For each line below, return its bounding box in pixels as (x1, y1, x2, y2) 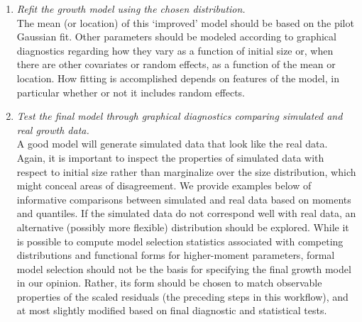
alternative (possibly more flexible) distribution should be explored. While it (16, 219, 349, 234)
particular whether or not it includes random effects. (16, 84, 245, 99)
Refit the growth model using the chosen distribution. (16, 1, 246, 16)
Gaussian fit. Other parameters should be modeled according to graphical (16, 29, 336, 44)
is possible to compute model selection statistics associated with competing (16, 233, 344, 248)
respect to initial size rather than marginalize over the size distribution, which (16, 164, 356, 179)
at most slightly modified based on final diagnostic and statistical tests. (16, 303, 327, 318)
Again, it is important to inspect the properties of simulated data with (16, 150, 324, 165)
